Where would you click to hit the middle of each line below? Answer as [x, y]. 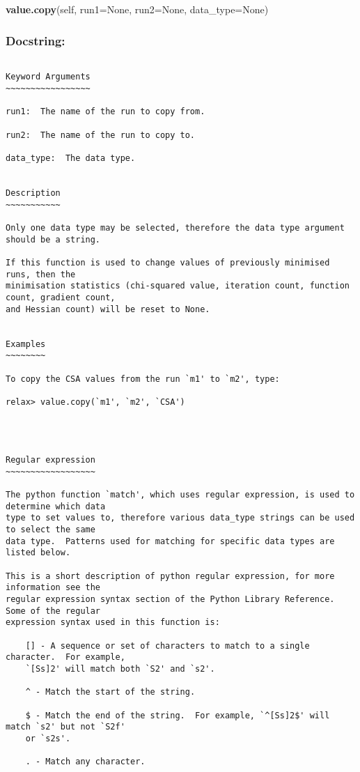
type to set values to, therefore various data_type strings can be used [180, 518]
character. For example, [65, 657]
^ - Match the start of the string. [110, 692]
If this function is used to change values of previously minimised [168, 262]
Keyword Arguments [48, 77]
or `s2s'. [48, 738]
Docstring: [36, 40]
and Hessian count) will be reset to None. [108, 309]
